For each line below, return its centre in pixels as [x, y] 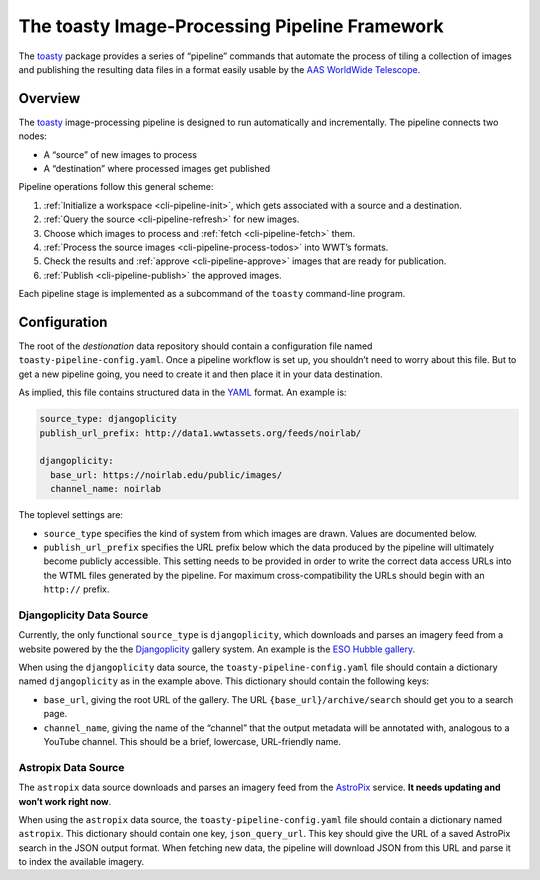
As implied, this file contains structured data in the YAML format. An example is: [182, 392]
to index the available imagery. [81, 862]
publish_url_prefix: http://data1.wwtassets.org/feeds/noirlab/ [200, 433]
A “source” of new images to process [120, 154]
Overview [49, 98]
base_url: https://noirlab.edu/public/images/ [166, 474]
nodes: [32, 136]
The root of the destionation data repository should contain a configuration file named [195, 346]
